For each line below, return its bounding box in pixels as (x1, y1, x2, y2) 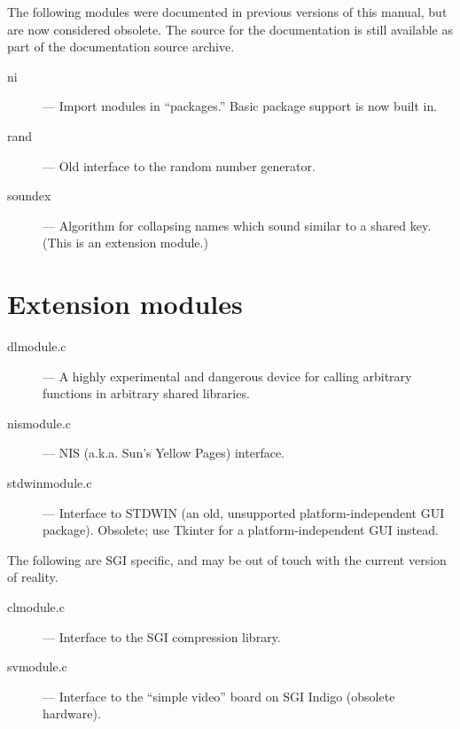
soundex (7, 186, 51, 205)
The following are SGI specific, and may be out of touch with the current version (7, 550, 447, 568)
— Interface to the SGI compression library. (43, 627, 281, 646)
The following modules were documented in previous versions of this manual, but (7, 3, 448, 20)
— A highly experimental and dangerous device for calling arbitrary (43, 366, 412, 385)
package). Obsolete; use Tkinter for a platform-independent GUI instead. (43, 521, 439, 539)
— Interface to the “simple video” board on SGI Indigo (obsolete (43, 686, 395, 705)
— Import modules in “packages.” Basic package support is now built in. (43, 97, 438, 115)
